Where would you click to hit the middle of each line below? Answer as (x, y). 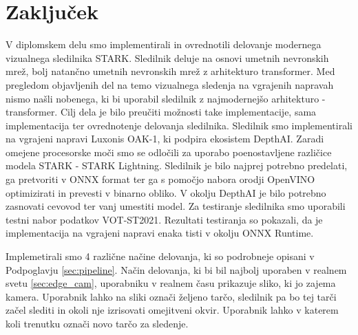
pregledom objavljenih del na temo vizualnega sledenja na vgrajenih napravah (170, 84)
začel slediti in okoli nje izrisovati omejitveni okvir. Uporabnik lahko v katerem (172, 310)
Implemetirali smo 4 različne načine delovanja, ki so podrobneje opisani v (160, 256)
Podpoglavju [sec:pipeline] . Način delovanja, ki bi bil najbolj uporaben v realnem (176, 269)
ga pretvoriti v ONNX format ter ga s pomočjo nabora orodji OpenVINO (160, 179)
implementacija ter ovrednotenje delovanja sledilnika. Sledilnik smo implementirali (179, 125)
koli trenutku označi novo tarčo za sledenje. (97, 323)
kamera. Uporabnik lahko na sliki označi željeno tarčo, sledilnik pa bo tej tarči (171, 296)
